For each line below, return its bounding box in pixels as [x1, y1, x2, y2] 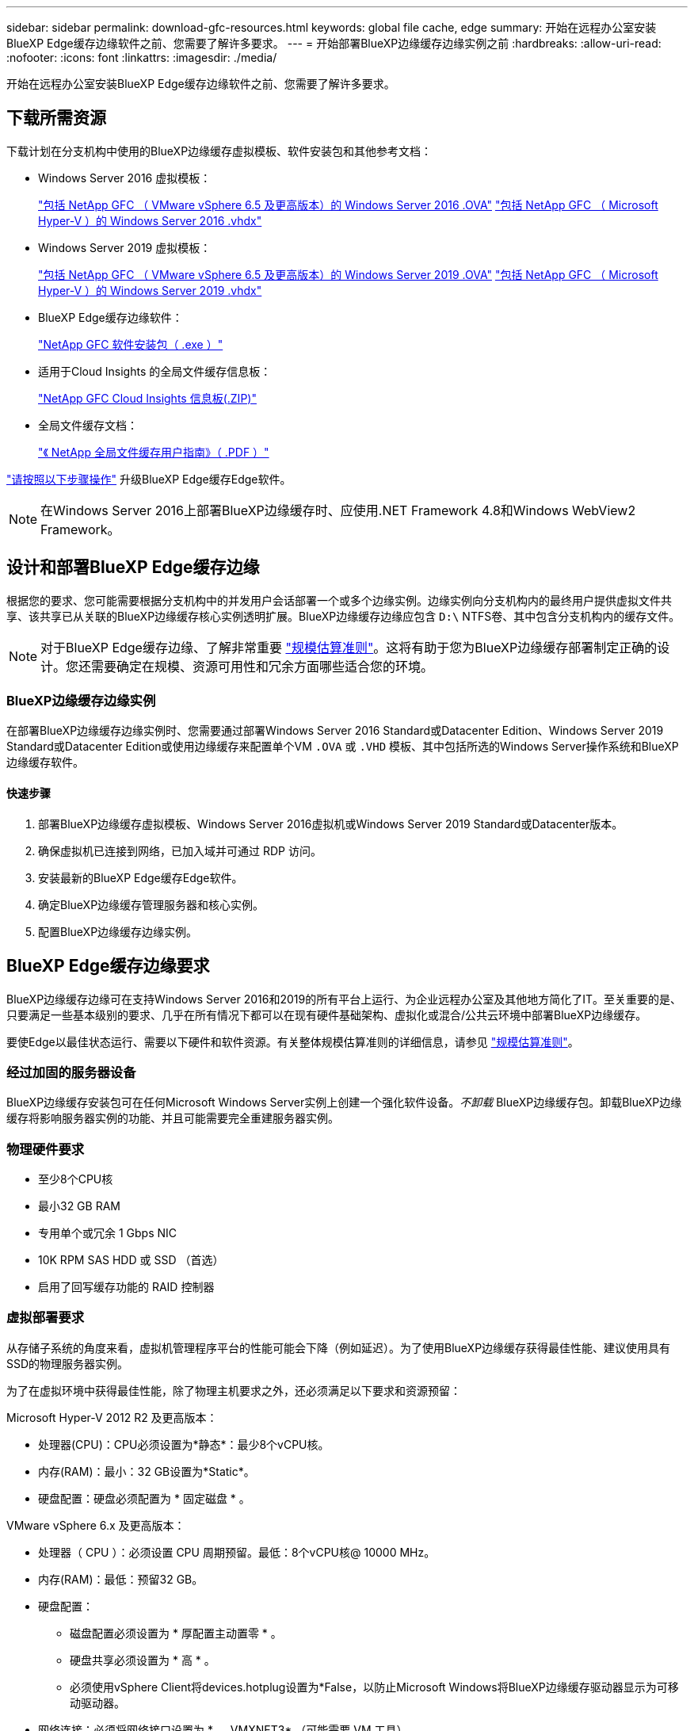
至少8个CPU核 [38, 1172, 113, 1186]
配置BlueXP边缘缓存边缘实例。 [38, 924, 198, 938]
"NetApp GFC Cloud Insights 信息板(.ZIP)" [38, 391, 257, 405]
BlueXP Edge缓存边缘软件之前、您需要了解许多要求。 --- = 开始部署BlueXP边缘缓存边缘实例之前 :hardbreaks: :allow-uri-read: [6, 36, 662, 50]
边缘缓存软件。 [6, 755, 84, 770]
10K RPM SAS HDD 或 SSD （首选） [38, 1253, 224, 1267]
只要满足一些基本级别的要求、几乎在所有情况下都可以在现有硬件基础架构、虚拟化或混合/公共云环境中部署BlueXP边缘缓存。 [6, 1007, 647, 1022]
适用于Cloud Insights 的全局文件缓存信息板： [38, 364, 272, 378]
